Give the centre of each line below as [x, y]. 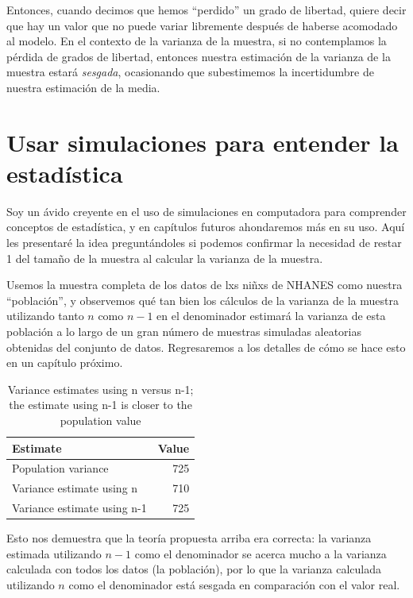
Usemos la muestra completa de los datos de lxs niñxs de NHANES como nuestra [205, 285]
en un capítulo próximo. [65, 363]
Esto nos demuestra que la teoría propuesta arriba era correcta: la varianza [189, 538]
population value [100, 420]
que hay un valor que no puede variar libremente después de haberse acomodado [202, 25]
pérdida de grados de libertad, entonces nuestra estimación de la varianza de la [199, 56]
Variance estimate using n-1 [79, 508]
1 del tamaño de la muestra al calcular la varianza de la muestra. [165, 258]
